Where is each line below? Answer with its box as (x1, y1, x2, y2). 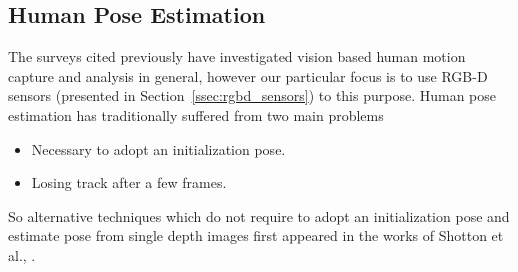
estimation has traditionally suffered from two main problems (8, 104, 384, 125)
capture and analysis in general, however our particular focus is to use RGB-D (8, 65, 488, 86)
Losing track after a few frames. (31, 172, 227, 193)
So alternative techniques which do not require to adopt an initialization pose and (8, 205, 510, 226)
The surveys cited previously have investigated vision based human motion (8, 46, 466, 67)
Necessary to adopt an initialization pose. (31, 138, 286, 159)
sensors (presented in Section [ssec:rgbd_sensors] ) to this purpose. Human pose (8, 85, 497, 106)
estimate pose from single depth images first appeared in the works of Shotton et (8, 225, 504, 246)
